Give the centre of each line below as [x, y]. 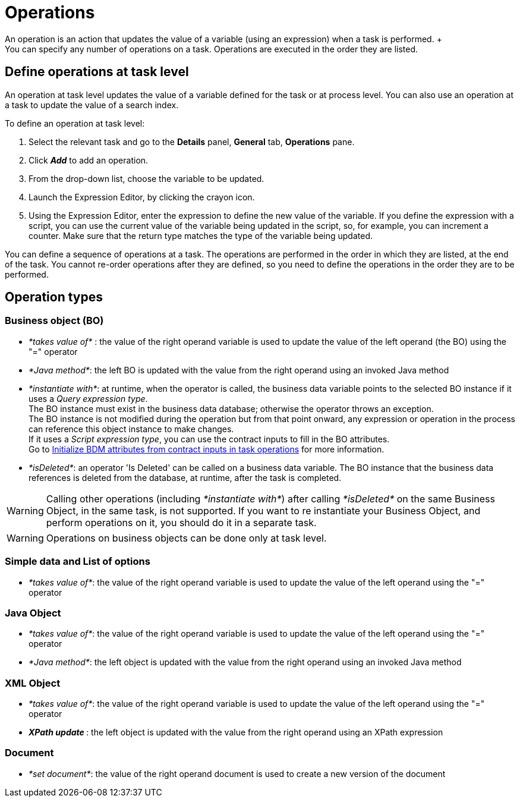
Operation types [54, 297]
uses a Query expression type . [88, 398]
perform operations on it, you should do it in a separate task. [181, 522]
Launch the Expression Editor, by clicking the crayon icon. [142, 197]
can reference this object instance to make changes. [131, 429]
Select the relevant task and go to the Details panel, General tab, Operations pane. [192, 141]
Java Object [33, 613]
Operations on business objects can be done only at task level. [186, 538]
